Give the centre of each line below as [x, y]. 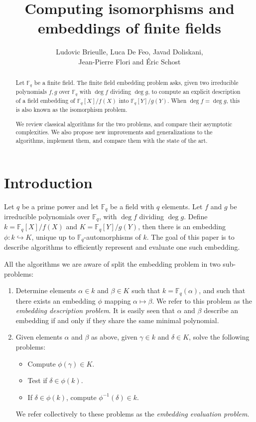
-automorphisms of [112, 236]
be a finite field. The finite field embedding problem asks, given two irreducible [136, 83]
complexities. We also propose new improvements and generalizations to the [114, 132]
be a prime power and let [60, 206]
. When [177, 101]
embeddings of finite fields [129, 28]
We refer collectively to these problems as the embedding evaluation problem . [132, 414]
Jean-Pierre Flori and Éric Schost [129, 61]
